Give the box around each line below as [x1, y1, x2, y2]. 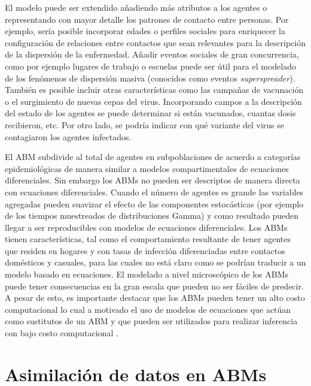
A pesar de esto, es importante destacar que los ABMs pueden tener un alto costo [5, 291, 305, 304]
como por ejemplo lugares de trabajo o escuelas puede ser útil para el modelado [5, 59, 296, 72]
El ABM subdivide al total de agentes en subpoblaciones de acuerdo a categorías [5, 150, 301, 163]
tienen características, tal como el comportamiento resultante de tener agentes [5, 233, 291, 245]
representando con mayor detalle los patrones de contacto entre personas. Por [5, 13, 289, 25]
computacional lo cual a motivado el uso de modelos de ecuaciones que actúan [5, 303, 291, 315]
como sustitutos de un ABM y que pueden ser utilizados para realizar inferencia [5, 315, 298, 327]
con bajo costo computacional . [5, 327, 118, 339]
